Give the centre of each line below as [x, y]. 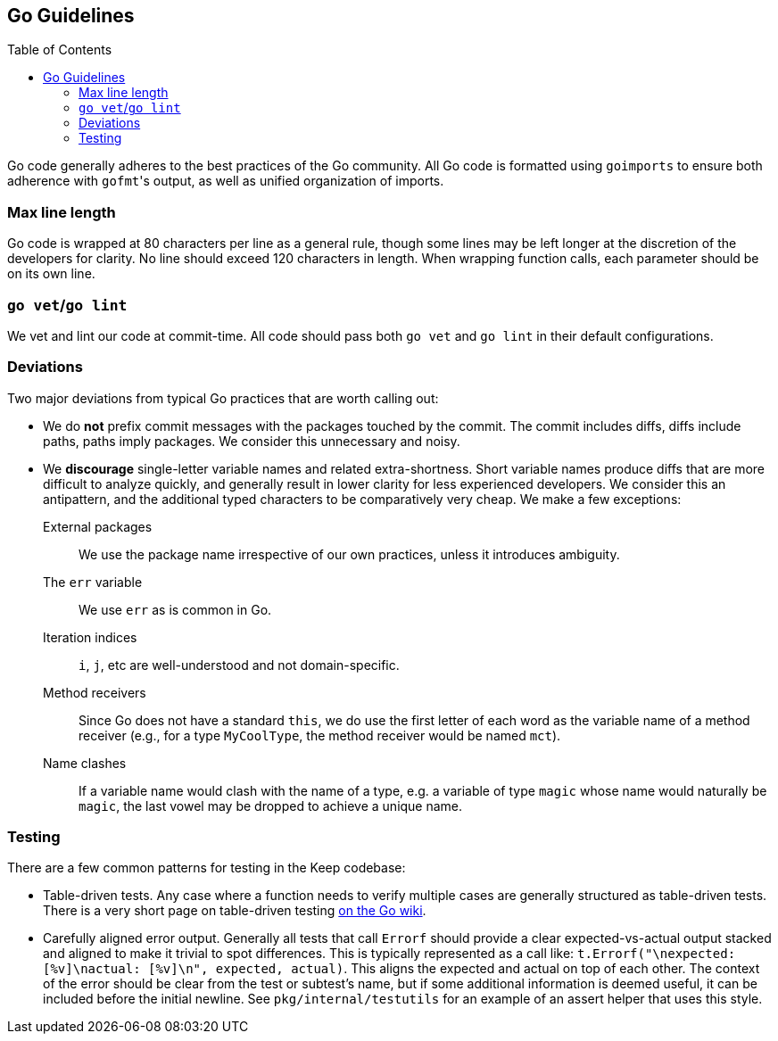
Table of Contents [60, 50]
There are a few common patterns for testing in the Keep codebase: [207, 868]
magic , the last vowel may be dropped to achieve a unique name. [271, 806]
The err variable [93, 582]
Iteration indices [90, 637]
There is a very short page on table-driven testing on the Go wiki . [235, 911]
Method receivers [95, 692]
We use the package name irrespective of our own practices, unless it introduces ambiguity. [349, 554]
